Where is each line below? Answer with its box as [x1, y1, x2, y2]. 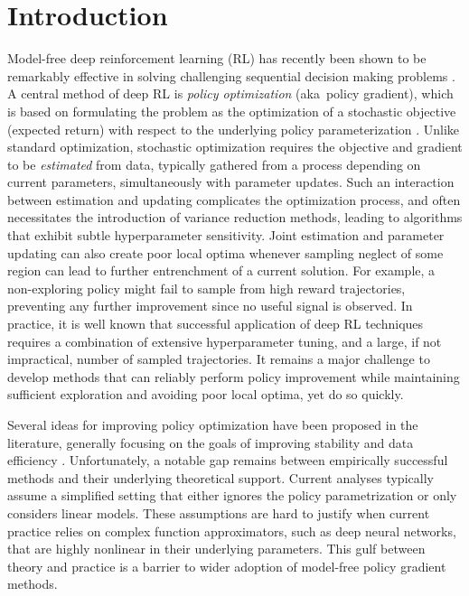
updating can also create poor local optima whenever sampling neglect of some [7, 243, 444, 262]
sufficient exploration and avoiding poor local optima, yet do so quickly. [7, 385, 404, 404]
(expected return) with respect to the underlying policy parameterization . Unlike [7, 119, 460, 138]
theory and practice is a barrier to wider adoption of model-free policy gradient [7, 556, 446, 575]
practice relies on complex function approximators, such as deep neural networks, [7, 521, 456, 540]
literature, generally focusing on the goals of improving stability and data [7, 433, 414, 452]
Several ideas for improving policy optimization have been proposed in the [7, 415, 418, 433]
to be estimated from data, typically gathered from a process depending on [7, 154, 421, 173]
